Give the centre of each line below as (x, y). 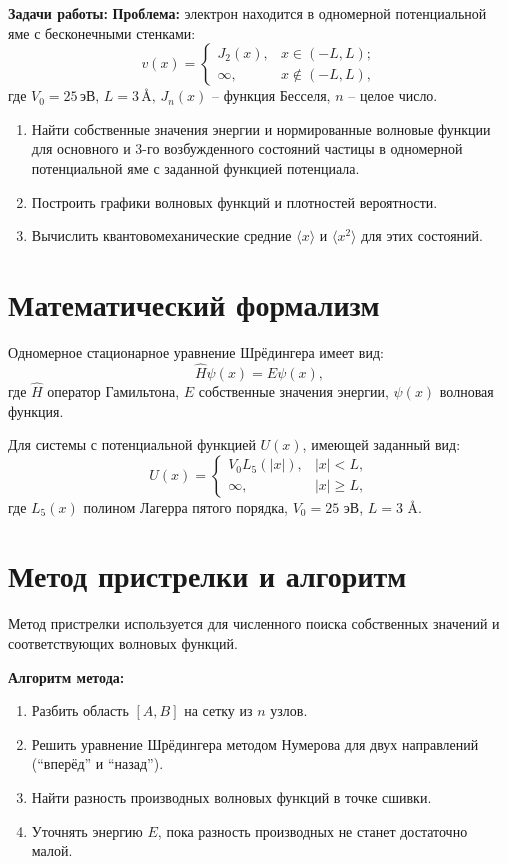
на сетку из (218, 710)
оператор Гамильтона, (113, 390)
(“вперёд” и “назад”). (97, 763)
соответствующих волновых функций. (123, 643)
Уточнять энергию (87, 830)
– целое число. (393, 95)
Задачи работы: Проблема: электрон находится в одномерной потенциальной (247, 13)
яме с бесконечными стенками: (102, 32)
